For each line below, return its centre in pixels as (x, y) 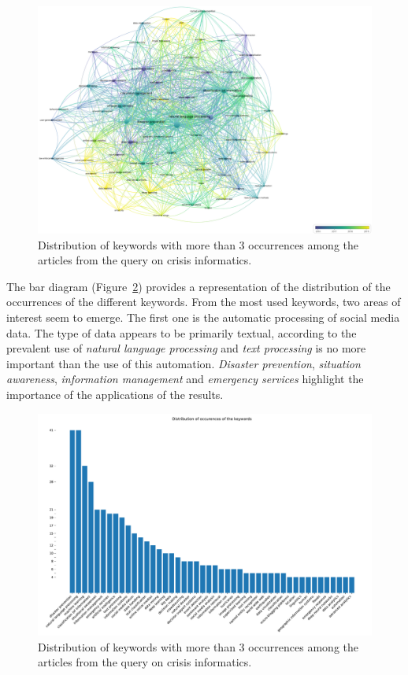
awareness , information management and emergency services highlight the (185, 379)
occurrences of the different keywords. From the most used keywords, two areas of (204, 302)
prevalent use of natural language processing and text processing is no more (186, 348)
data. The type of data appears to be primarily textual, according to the (182, 332)
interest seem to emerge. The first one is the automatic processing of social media (203, 317)
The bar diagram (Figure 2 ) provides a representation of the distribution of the (198, 286)
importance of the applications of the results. (115, 394)
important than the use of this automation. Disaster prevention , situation (184, 363)
